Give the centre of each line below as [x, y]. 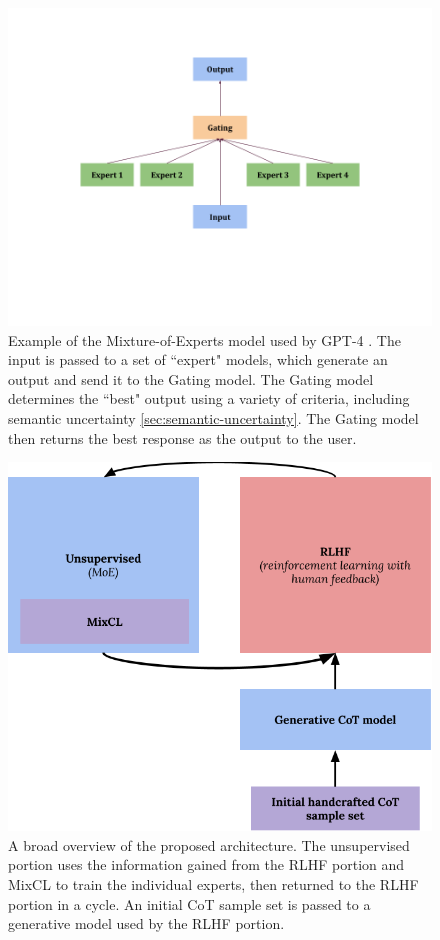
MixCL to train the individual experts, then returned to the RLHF [213, 883]
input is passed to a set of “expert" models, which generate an [198, 359]
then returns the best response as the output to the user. [182, 437]
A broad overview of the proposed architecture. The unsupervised [209, 844]
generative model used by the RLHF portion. [146, 923]
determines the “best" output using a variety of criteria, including [209, 398]
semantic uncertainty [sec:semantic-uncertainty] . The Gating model [213, 417]
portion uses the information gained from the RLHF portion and [206, 864]
